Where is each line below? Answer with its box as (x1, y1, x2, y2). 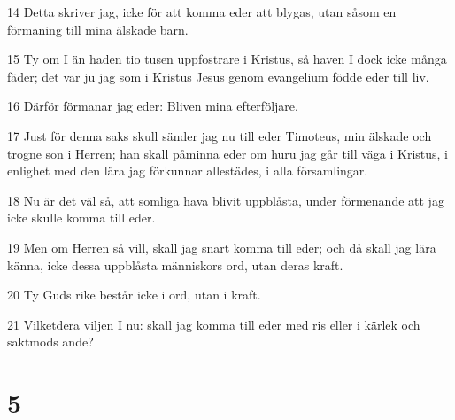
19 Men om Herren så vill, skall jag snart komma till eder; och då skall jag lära (7, 237, 436, 256)
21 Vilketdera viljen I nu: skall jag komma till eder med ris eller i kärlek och (7, 315, 420, 333)
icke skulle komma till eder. (7, 208, 156, 227)
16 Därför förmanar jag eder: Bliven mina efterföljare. (7, 97, 298, 115)
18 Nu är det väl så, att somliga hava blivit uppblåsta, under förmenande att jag (7, 191, 444, 209)
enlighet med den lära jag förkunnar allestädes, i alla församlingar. (7, 161, 368, 180)
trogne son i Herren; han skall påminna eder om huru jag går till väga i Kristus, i (7, 144, 448, 162)
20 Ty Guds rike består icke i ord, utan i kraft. (7, 285, 261, 304)
